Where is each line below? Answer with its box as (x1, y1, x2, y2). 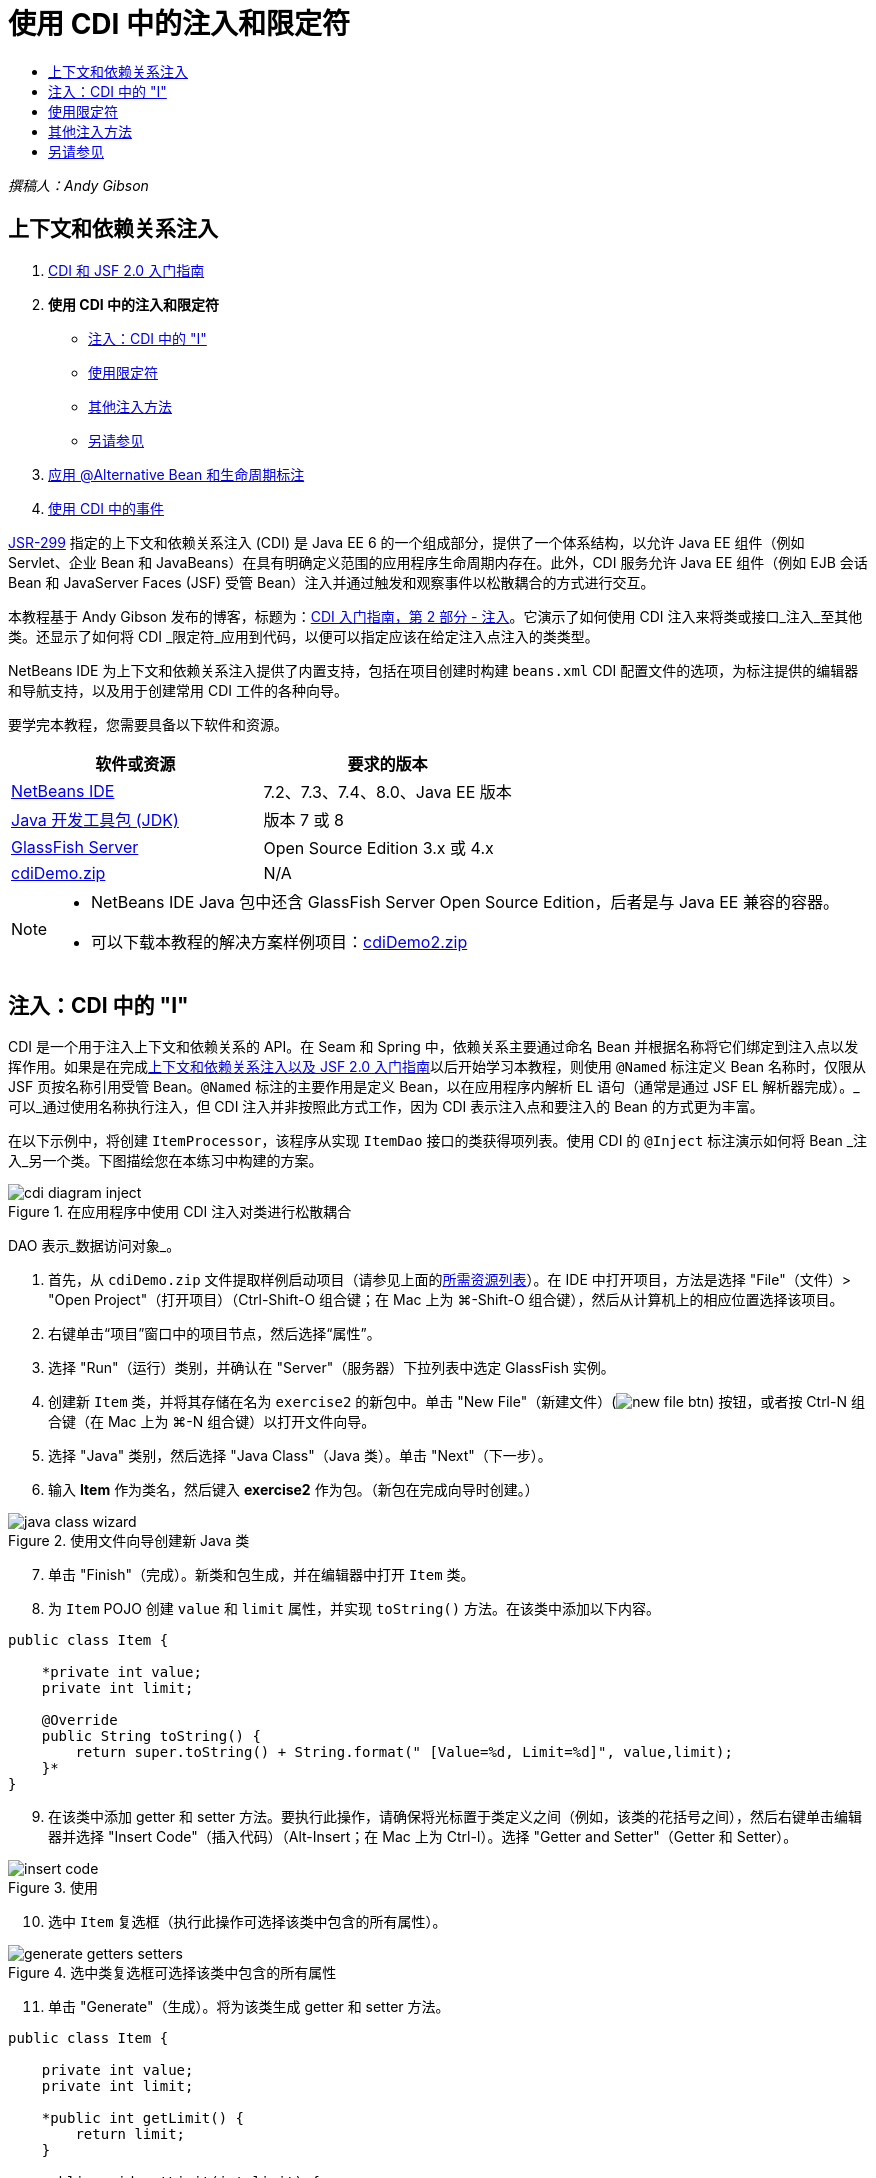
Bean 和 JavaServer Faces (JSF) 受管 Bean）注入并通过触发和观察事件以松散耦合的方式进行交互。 (8, 573, 655, 591)
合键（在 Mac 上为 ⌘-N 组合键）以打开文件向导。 (48, 1413, 376, 1431)
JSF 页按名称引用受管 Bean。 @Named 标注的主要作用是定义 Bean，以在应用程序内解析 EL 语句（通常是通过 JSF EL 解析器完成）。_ (8, 1078, 860, 1096)
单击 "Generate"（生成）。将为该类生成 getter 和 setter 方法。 (48, 1998, 450, 2016)
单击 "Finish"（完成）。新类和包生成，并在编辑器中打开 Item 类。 (48, 1566, 475, 1584)
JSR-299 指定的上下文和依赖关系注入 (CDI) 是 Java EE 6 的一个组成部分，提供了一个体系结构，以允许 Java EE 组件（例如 (8, 533, 805, 551)
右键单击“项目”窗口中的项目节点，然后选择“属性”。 (48, 1325, 381, 1343)
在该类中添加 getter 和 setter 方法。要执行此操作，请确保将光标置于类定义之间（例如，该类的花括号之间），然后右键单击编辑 (48, 1808, 862, 1826)
